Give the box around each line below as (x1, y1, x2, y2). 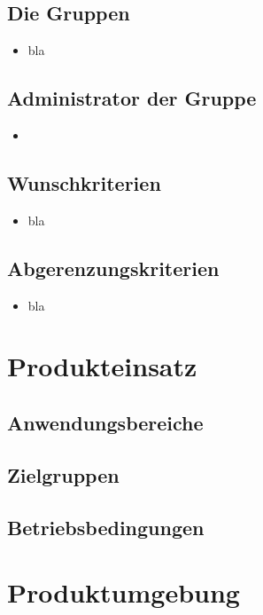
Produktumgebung (7, 574, 240, 611)
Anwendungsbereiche (7, 408, 204, 436)
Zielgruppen (7, 461, 120, 488)
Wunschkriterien (7, 169, 161, 196)
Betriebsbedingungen (7, 513, 205, 540)
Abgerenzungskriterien (7, 254, 220, 281)
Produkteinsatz (7, 348, 197, 384)
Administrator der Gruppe (7, 84, 257, 112)
